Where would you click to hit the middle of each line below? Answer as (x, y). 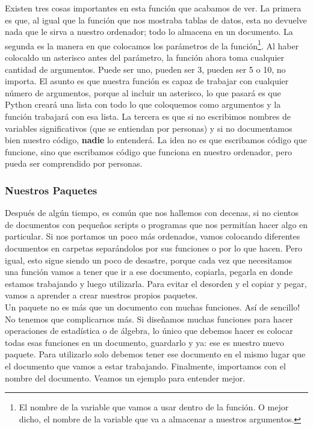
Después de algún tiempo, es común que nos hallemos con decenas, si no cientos (152, 213)
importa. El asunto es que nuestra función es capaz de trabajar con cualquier (147, 81)
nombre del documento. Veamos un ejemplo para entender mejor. (125, 378)
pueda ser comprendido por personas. (74, 163)
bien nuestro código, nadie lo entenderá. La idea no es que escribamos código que (156, 140)
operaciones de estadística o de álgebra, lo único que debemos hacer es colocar (149, 331)
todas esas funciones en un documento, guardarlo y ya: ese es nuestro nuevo (144, 342)
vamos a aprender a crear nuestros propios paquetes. (101, 295)
